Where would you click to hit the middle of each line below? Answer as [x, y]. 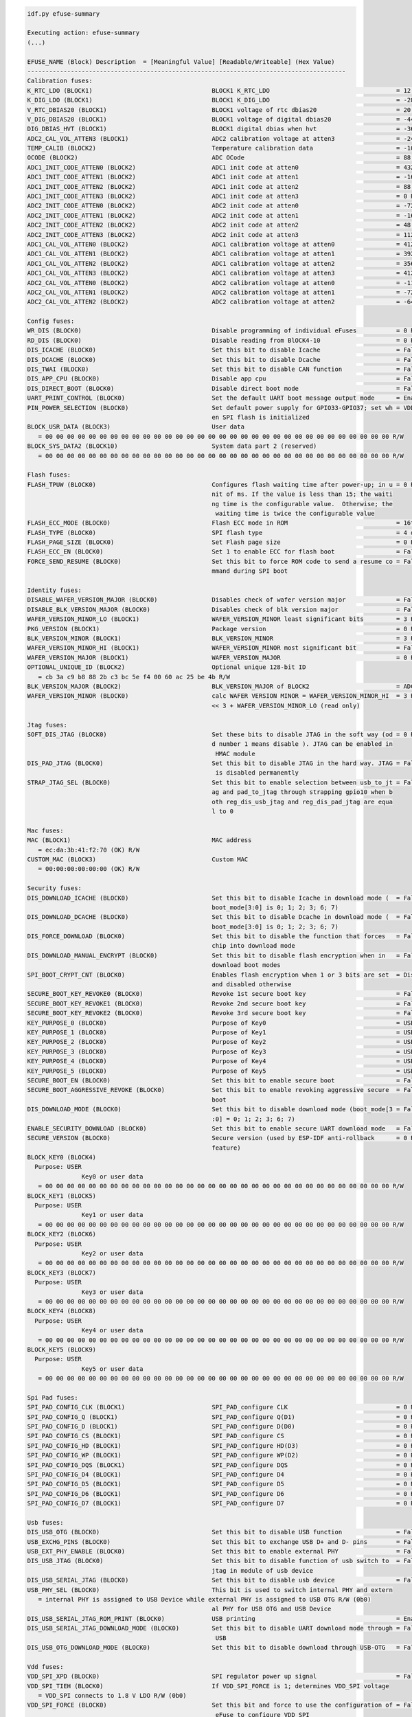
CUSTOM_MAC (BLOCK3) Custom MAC [138, 859]
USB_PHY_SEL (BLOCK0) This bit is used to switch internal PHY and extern [210, 1590]
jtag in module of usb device [263, 1570]
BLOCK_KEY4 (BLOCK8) [61, 1311]
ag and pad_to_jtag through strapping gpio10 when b [302, 792]
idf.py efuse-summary [64, 13]
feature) [226, 1148]
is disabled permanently [257, 773]
